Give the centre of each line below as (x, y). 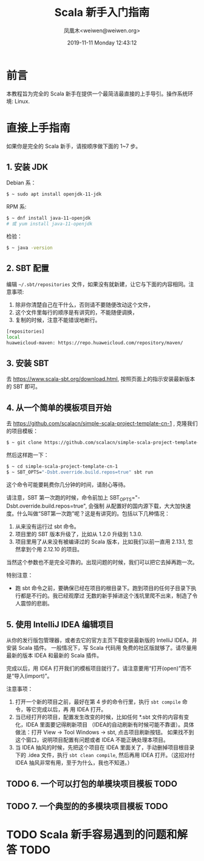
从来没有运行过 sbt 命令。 (47, 526)
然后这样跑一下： (28, 455)
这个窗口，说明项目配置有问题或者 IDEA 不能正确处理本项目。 (92, 740)
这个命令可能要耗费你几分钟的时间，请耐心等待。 (67, 484)
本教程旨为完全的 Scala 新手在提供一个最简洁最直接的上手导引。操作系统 (97, 93)
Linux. (22, 101)
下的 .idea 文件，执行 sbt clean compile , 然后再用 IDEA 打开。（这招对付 (105, 755)
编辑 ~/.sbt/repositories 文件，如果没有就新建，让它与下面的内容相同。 (97, 284)
